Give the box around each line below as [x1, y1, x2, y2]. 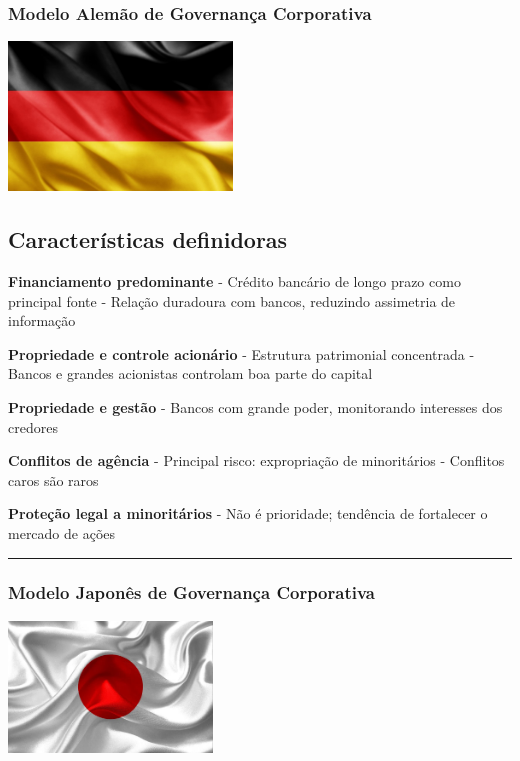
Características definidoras [8, 224, 288, 255]
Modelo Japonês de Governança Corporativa [8, 580, 375, 605]
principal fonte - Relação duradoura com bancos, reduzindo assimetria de [8, 290, 456, 311]
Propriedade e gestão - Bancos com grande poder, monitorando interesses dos [8, 396, 503, 417]
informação [8, 310, 76, 331]
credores [8, 416, 58, 437]
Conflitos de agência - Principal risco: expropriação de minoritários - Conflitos [8, 450, 505, 471]
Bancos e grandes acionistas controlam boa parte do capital [8, 363, 373, 384]
